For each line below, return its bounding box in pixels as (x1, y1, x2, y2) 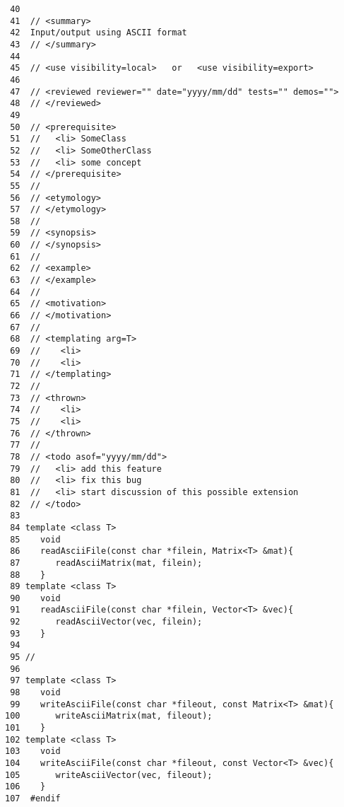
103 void (5, 746, 61, 757)
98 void (10, 687, 61, 698)
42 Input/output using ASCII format (10, 28, 187, 38)
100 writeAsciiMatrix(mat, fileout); (5, 711, 213, 721)
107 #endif (5, 793, 61, 803)
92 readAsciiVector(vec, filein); (10, 617, 203, 627)
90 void (10, 593, 61, 603)
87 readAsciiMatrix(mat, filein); (10, 557, 203, 568)
